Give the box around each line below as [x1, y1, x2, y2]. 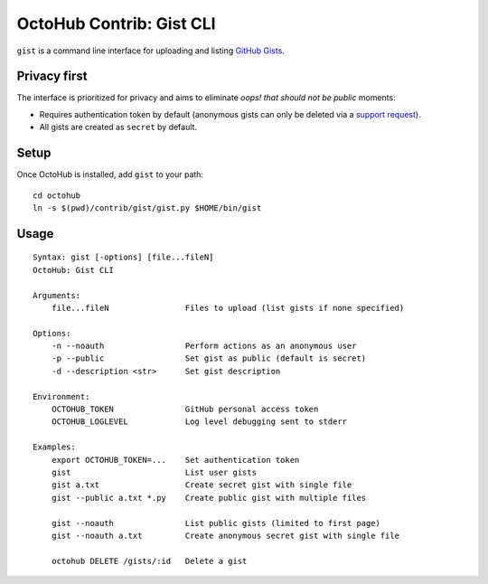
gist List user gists [51, 466, 258, 477]
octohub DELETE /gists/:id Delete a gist [51, 556, 248, 566]
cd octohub [33, 190, 81, 201]
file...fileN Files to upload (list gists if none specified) [51, 303, 405, 313]
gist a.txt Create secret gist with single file [51, 480, 352, 490]
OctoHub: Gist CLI [33, 265, 115, 275]
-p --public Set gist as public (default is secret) [51, 353, 367, 363]
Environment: [33, 391, 90, 401]
